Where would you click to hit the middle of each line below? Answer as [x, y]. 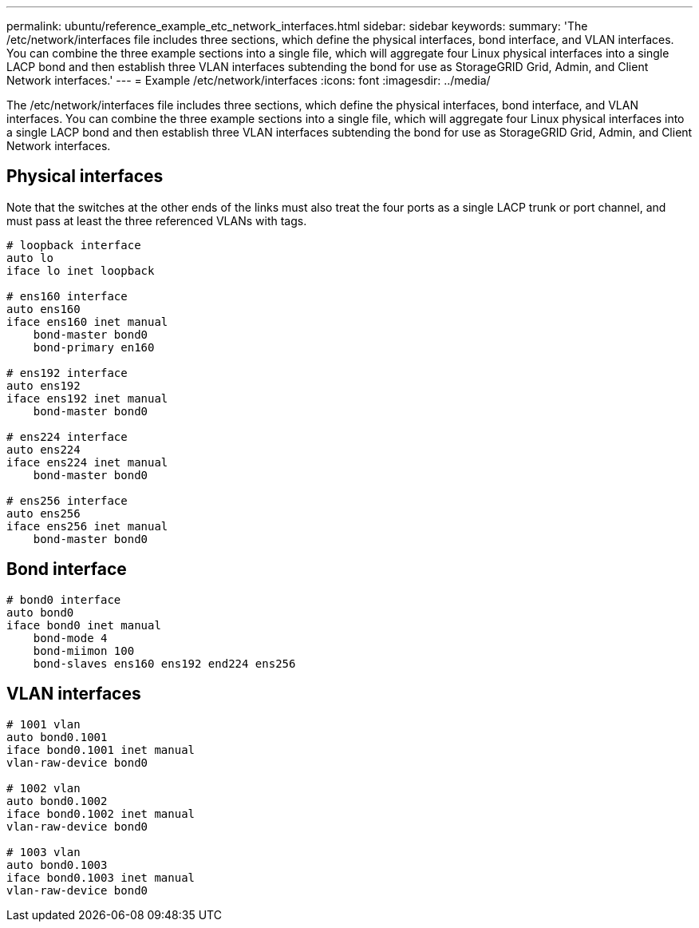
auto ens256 [43, 513]
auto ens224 [43, 449]
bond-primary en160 [94, 347]
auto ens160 [43, 309]
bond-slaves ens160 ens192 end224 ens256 [164, 663]
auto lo [30, 258]
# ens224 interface [67, 436]
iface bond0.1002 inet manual [101, 813]
